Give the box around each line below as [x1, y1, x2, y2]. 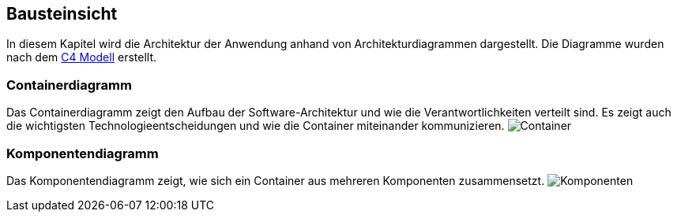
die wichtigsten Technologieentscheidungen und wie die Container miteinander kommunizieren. [6, 119, 505, 133]
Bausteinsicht [6, 4, 118, 24]
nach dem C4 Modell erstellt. [6, 50, 157, 65]
